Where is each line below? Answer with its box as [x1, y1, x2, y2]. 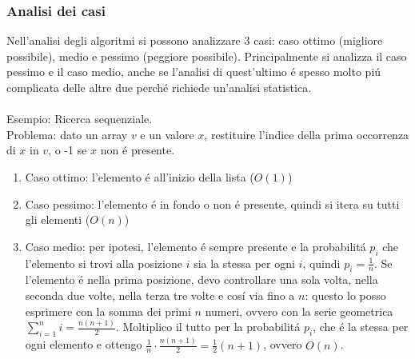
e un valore [140, 126, 194, 142]
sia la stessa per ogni [194, 254, 295, 271]
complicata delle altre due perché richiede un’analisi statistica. [6, 79, 312, 95]
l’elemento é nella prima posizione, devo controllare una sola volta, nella [25, 271, 378, 288]
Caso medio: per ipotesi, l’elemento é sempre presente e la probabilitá [25, 237, 366, 254]
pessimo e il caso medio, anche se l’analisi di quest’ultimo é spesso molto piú [6, 63, 381, 80]
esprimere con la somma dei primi [25, 302, 191, 319]
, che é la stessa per [313, 318, 409, 335]
